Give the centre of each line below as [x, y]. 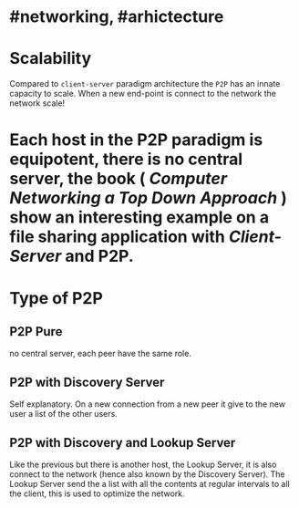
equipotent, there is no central [126, 159]
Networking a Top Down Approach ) [148, 198]
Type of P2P [56, 298]
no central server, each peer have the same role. [100, 354]
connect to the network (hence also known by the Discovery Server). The [147, 474]
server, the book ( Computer [119, 179]
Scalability [51, 59]
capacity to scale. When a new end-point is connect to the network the [143, 94]
